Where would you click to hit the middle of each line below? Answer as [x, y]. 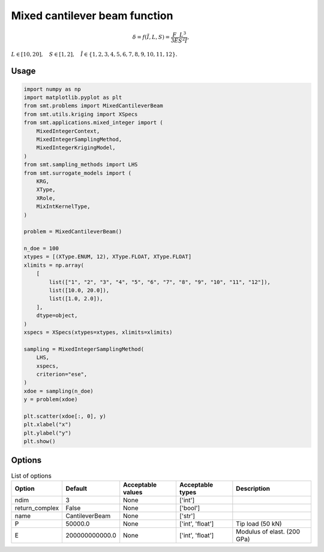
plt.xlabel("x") [48, 425]
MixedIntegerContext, [68, 131]
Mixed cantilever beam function [92, 16]
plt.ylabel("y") [48, 433]
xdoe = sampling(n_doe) [59, 391]
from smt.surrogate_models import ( [78, 173]
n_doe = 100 [41, 248]
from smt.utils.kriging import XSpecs [81, 114]
